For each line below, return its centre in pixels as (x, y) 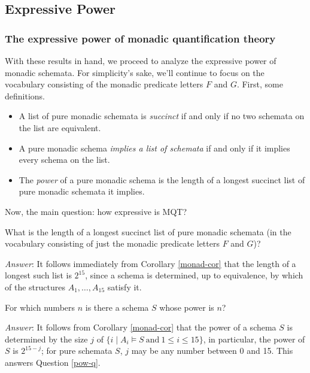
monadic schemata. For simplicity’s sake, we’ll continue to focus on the (135, 72)
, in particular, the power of (254, 339)
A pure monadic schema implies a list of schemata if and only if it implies (154, 148)
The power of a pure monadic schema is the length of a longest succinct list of (162, 179)
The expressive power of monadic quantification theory (140, 38)
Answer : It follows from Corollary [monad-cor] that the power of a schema (141, 327)
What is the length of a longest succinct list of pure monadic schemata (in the (148, 231)
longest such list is (38, 275)
